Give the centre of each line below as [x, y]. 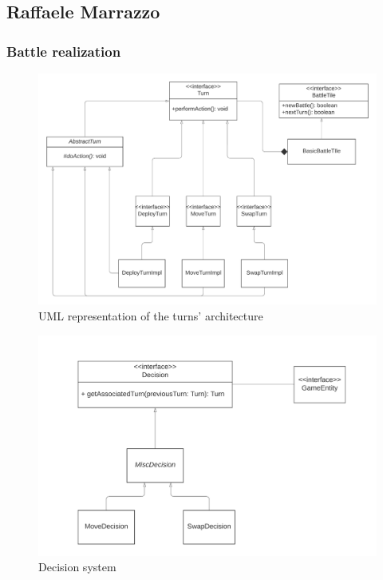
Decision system [77, 567]
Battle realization [64, 51]
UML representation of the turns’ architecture [151, 316]
